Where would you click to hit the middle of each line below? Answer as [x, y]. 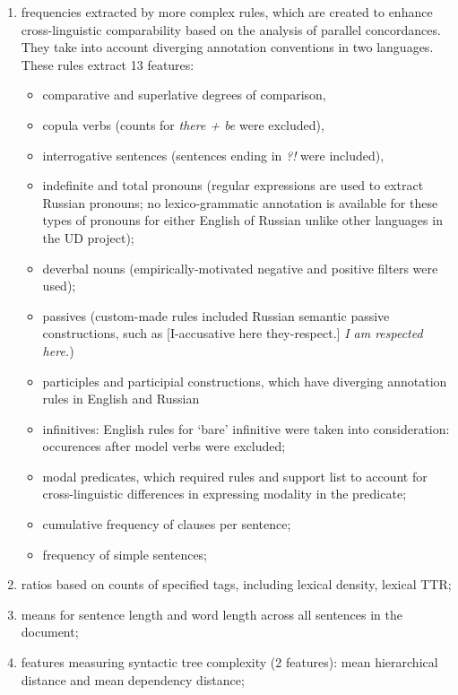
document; [50, 632]
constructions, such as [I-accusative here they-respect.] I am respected [233, 333]
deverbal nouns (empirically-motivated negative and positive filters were [240, 268]
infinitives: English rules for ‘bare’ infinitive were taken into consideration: [246, 428]
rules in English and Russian [121, 399]
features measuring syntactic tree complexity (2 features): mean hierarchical [229, 662]
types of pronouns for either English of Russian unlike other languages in [242, 220]
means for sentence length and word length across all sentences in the [212, 614]
